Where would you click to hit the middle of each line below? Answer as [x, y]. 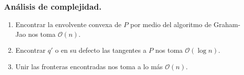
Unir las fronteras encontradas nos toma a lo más [89, 66]
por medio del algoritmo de [171, 24]
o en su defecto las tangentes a [101, 50]
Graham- [227, 24]
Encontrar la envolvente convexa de [68, 24]
